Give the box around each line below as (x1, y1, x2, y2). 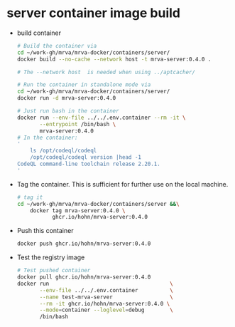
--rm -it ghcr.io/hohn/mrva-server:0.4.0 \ (39, 300, 170, 307)
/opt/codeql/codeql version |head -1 (30, 154, 141, 161)
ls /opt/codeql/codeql (30, 147, 97, 155)
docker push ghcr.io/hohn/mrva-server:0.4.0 (16, 240, 151, 247)
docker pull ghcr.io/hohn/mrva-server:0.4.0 (16, 274, 151, 281)
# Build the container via (16, 42, 97, 49)
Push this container (16, 227, 74, 235)
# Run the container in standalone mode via (16, 81, 151, 88)
